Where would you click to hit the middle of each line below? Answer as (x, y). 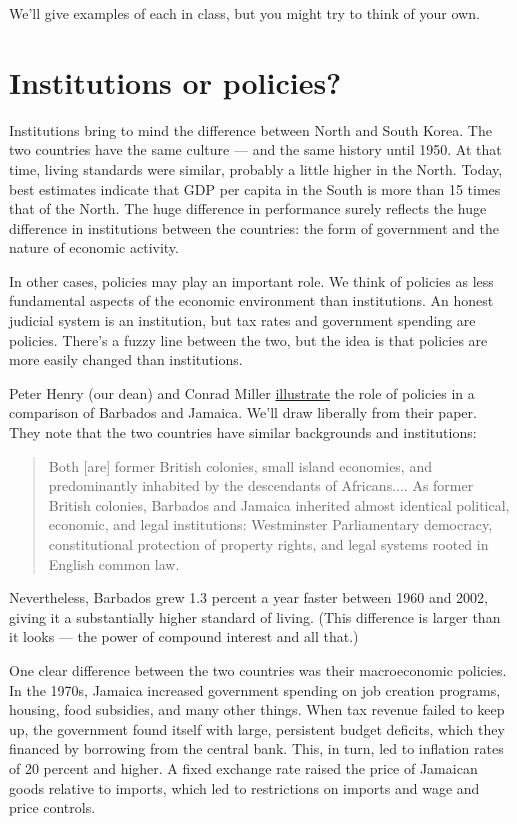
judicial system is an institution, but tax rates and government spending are (242, 320)
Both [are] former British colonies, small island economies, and (240, 465)
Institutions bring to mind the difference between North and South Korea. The (250, 129)
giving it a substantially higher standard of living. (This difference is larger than (255, 616)
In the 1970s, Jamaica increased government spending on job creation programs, (255, 689)
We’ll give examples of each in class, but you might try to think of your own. (244, 13)
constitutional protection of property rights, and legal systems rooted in (268, 544)
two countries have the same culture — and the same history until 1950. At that (255, 149)
